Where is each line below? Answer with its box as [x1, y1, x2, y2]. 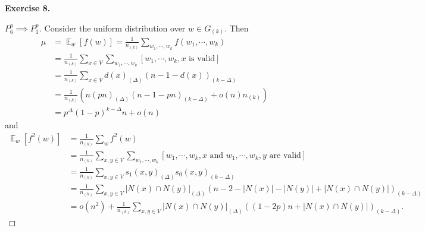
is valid [189, 54, 215, 63]
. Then [224, 21, 249, 34]
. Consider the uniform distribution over [39, 21, 186, 34]
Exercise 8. [5, 2, 51, 14]
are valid [269, 151, 301, 160]
